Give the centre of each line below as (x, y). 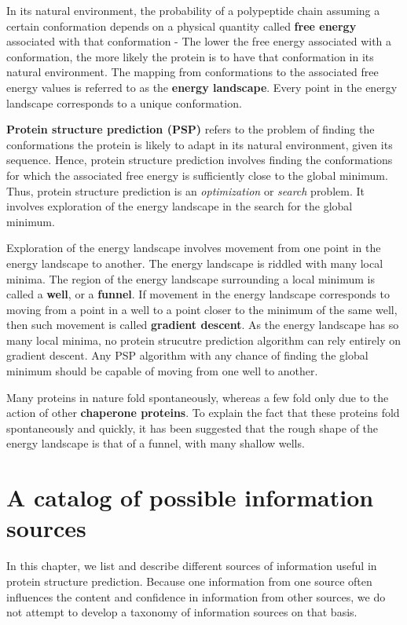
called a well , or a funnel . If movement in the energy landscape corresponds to (198, 294)
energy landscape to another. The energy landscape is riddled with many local (195, 263)
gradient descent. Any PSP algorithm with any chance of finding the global (187, 355)
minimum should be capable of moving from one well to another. (162, 371)
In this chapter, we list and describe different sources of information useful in (192, 566)
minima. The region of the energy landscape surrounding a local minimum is (191, 278)
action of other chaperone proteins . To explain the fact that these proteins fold (203, 413)
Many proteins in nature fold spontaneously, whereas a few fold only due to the (198, 397)
